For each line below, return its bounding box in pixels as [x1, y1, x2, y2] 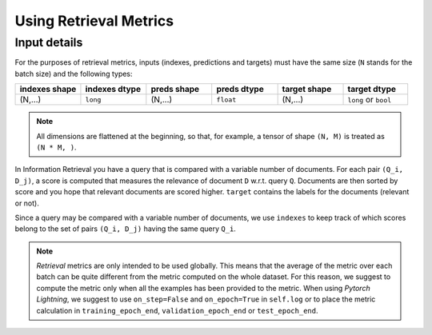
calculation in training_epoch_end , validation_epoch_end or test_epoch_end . [36, 305, 318, 315]
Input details [14, 35, 83, 50]
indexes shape [19, 84, 77, 95]
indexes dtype [85, 84, 142, 95]
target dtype [347, 84, 396, 95]
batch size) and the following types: [14, 69, 133, 78]
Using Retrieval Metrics [14, 12, 174, 30]
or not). [14, 198, 39, 208]
